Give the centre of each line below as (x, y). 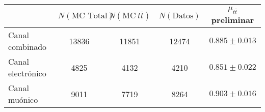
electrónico (27, 73)
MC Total (89, 16)
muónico (23, 100)
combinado (28, 47)
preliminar (233, 20)
